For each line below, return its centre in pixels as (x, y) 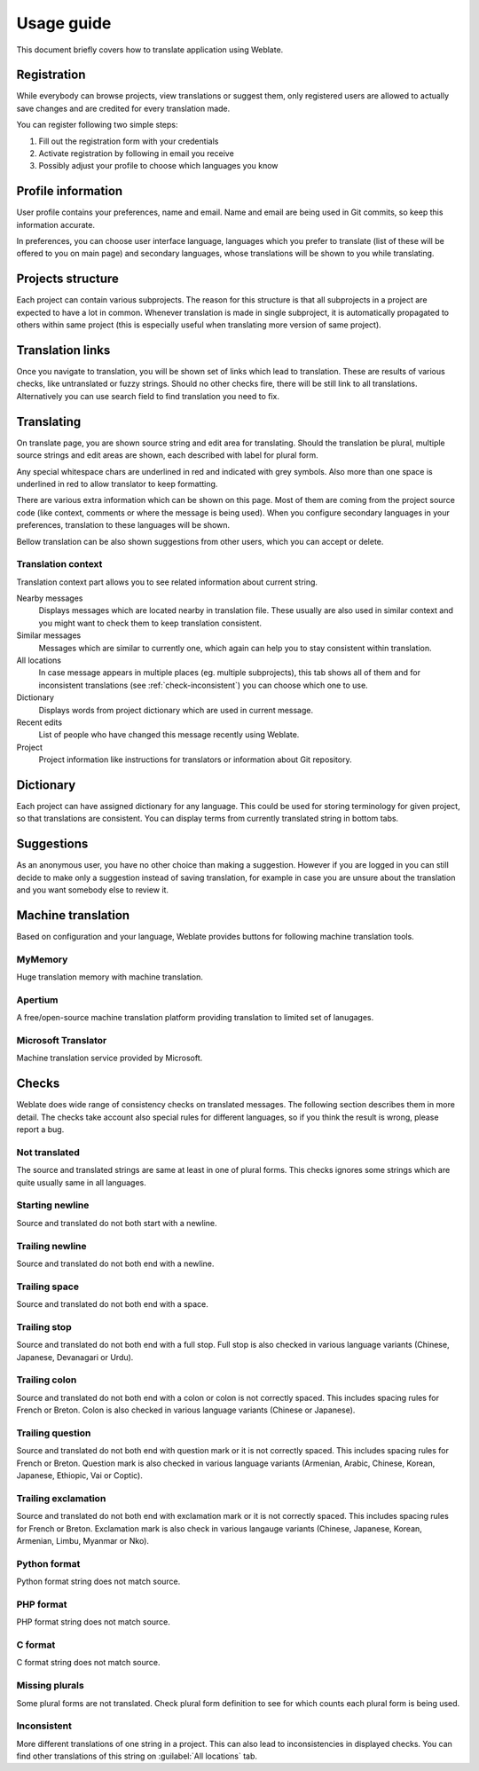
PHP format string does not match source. (93, 1622)
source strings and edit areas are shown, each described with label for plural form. (167, 455)
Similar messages (49, 635)
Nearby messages (50, 598)
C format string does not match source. (88, 1663)
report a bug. (40, 1130)
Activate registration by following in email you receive (136, 153)
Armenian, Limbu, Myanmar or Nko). (83, 1540)
